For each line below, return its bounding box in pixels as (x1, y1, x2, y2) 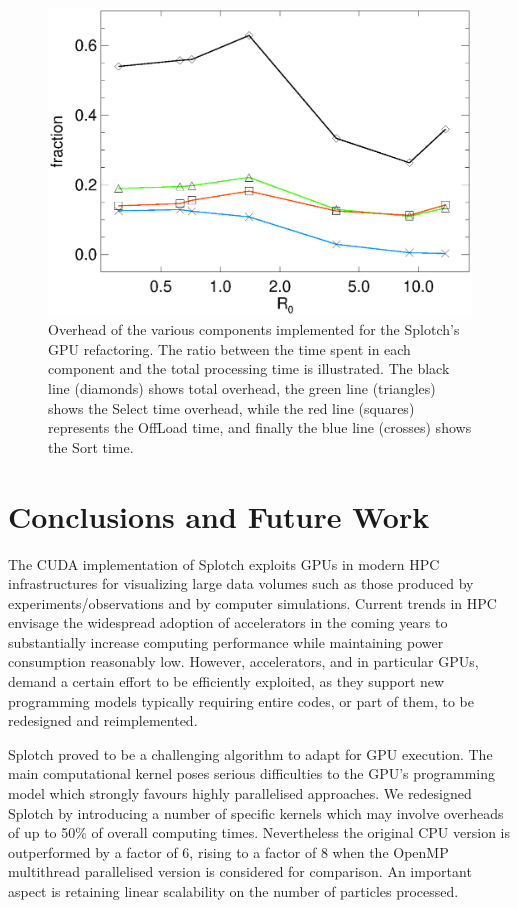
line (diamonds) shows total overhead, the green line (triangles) (48, 378, 436, 399)
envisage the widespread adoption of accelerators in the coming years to (8, 612, 448, 633)
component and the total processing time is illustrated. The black (48, 358, 450, 379)
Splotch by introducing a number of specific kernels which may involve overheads (8, 802, 504, 823)
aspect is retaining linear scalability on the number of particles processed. (8, 881, 459, 902)
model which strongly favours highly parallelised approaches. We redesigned (8, 783, 472, 804)
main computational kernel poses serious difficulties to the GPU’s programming (8, 763, 496, 784)
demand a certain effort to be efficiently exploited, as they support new (8, 671, 445, 692)
